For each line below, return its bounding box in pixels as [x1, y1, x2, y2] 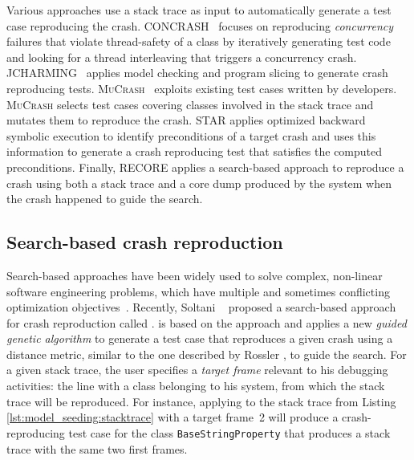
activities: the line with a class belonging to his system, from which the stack [6, 377, 385, 394]
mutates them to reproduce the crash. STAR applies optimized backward [6, 112, 366, 128]
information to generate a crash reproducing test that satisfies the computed [6, 143, 383, 160]
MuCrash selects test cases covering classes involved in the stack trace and [6, 96, 374, 112]
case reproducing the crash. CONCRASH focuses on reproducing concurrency [6, 17, 394, 34]
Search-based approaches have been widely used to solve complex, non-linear [6, 267, 383, 283]
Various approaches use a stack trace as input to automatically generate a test [6, 2, 392, 18]
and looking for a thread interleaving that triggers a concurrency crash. [6, 48, 357, 65]
